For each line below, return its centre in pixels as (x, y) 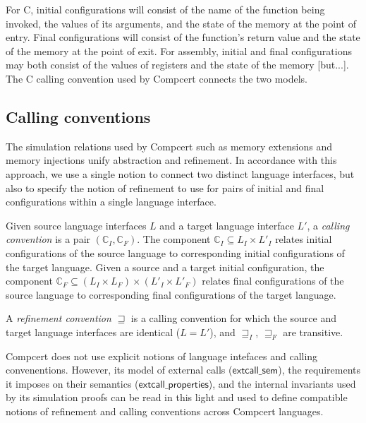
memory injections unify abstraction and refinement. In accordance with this (171, 160)
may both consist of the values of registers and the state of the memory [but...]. (177, 65)
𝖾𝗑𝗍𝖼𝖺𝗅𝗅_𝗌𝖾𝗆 (255, 371)
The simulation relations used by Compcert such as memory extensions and (169, 146)
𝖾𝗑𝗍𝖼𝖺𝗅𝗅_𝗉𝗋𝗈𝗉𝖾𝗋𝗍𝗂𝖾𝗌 (173, 385)
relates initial (304, 239)
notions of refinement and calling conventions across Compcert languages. (165, 411)
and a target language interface (227, 225)
